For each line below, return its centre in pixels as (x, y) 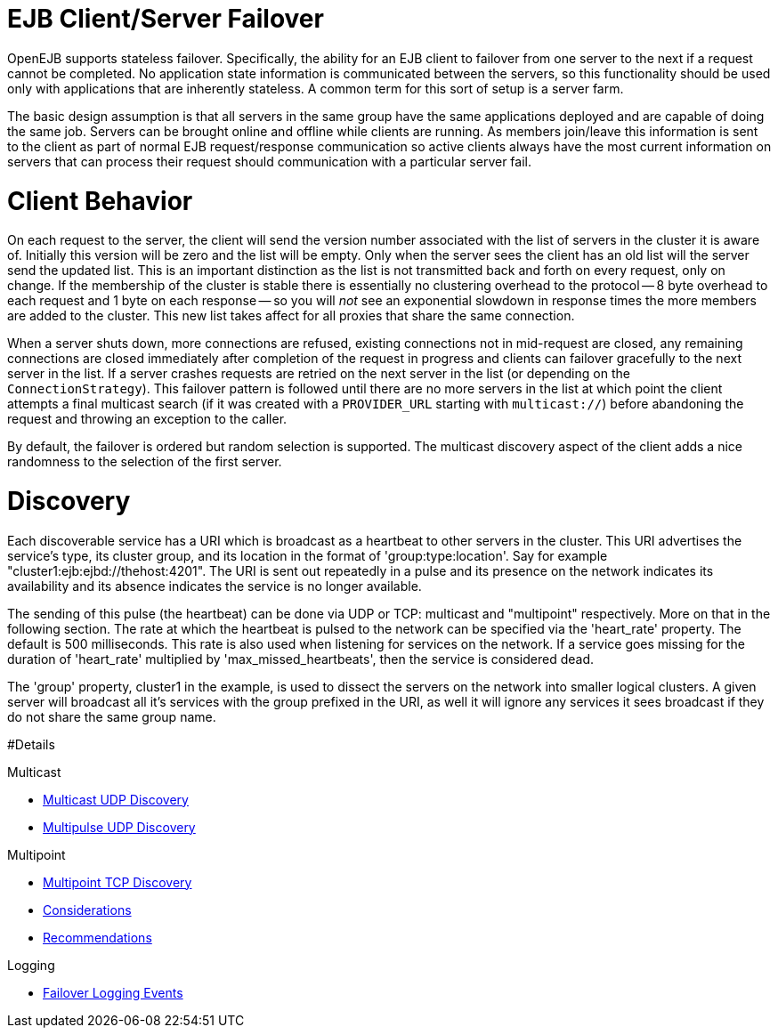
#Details (31, 744)
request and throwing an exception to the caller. (147, 419)
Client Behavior (100, 201)
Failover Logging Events (113, 992)
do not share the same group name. (112, 716)
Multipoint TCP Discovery (118, 882)
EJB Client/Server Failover (166, 19)
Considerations (87, 910)
